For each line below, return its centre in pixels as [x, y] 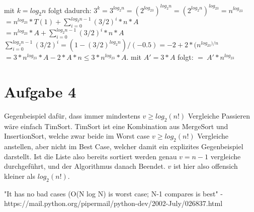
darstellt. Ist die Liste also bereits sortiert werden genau [91, 156]
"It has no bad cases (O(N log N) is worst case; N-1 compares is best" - [114, 193]
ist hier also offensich [206, 166]
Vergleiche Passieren [219, 115]
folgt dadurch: [70, 10]
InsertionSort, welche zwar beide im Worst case [77, 136]
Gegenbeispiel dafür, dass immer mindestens [72, 115]
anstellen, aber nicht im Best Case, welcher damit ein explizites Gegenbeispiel [124, 146]
